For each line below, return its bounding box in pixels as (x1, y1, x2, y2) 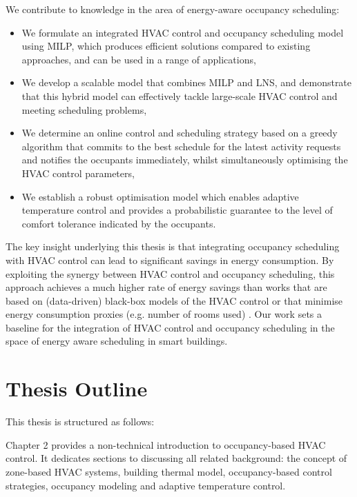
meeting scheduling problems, (21, 102, 147, 116)
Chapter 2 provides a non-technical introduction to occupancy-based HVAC (6, 437, 326, 452)
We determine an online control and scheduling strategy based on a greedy (21, 125, 338, 140)
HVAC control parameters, (21, 165, 135, 180)
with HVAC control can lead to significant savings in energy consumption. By (6, 252, 334, 267)
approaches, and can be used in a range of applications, (21, 52, 256, 66)
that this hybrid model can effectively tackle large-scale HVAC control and (21, 88, 338, 103)
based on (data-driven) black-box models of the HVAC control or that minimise (6, 293, 343, 307)
